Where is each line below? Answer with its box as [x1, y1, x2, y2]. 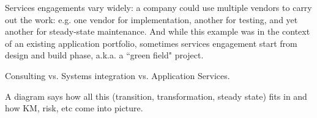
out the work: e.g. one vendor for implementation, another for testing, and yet [5, 13, 298, 26]
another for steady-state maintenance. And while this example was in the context [5, 25, 310, 38]
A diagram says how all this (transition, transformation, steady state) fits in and [5, 89, 307, 102]
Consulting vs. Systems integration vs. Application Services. [5, 69, 230, 82]
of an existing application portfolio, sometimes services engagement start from [5, 36, 297, 49]
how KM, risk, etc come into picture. [5, 102, 143, 114]
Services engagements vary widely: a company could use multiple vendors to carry [5, 1, 312, 13]
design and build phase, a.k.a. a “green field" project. [5, 49, 204, 61]
